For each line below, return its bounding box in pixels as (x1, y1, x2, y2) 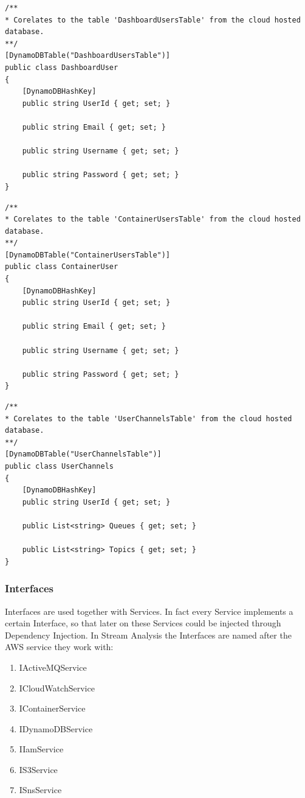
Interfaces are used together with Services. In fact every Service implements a (5, 604, 293, 617)
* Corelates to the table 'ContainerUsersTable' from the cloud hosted (5, 215, 301, 224)
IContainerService (19, 702, 86, 715)
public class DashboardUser (5, 63, 118, 72)
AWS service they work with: (5, 640, 114, 653)
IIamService (19, 743, 64, 755)
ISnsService (19, 783, 62, 796)
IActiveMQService (19, 660, 87, 673)
